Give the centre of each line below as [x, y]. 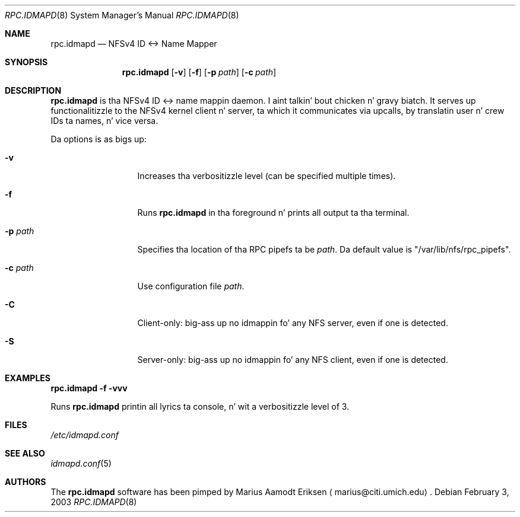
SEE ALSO [25, 453]
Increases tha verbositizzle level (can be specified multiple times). [267, 176]
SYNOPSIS [26, 62]
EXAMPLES [28, 378]
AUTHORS [26, 482]
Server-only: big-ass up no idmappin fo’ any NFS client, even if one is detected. [293, 360]
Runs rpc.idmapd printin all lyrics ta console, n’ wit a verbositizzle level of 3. [200, 406]
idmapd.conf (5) [81, 463]
